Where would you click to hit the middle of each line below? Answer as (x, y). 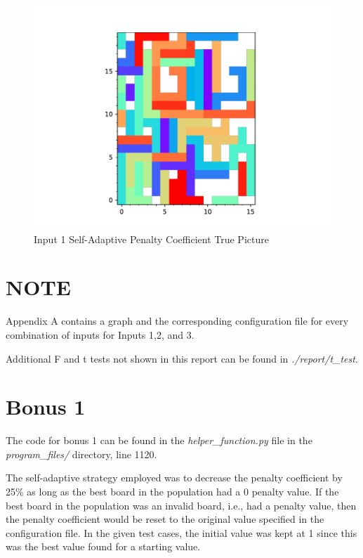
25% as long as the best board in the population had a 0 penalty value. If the (172, 491)
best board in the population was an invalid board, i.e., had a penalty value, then (181, 505)
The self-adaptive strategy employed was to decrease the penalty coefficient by (174, 478)
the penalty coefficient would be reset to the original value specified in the (165, 519)
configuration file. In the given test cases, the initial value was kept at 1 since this (181, 532)
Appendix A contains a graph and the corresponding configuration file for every (177, 321)
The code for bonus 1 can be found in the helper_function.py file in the (159, 440)
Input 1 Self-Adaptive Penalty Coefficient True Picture (151, 239)
